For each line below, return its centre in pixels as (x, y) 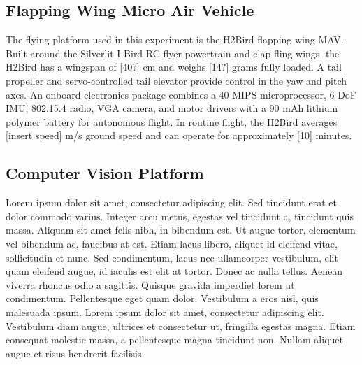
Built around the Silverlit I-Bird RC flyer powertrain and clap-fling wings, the (173, 53)
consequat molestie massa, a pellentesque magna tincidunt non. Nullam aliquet (174, 339)
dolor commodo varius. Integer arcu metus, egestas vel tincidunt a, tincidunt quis (180, 216)
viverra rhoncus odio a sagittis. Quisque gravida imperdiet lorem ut (150, 284)
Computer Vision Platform (105, 173)
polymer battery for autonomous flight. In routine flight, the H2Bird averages (172, 121)
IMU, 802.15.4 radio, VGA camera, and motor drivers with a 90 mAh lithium (172, 108)
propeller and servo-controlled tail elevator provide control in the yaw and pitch (176, 80)
